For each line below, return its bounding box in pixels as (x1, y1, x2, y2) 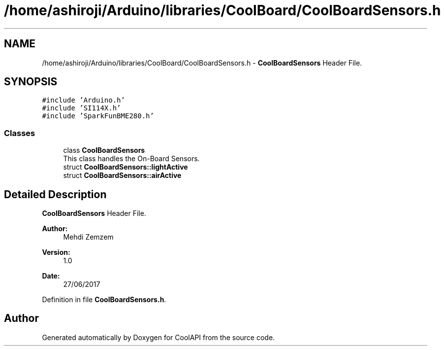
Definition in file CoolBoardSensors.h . (42, 295, 166, 304)
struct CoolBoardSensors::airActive (63, 171, 182, 180)
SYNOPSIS (4, 75, 58, 88)
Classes (4, 128, 35, 138)
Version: (42, 248, 70, 257)
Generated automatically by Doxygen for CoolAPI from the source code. (42, 333, 275, 342)
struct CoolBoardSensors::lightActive (63, 163, 188, 172)
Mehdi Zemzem (63, 233, 114, 242)
